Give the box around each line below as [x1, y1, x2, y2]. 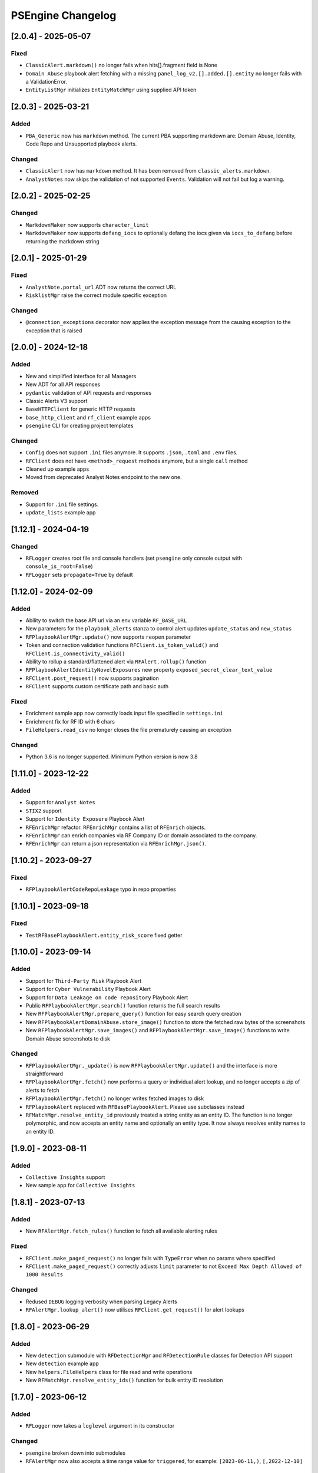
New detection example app [25, 1360, 100, 1367]
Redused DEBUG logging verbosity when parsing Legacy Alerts [25, 1298, 177, 1305]
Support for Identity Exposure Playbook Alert [25, 815, 145, 823]
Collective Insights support [25, 1173, 105, 1181]
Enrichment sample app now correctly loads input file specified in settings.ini [25, 710, 224, 717]
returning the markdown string [25, 237, 100, 245]
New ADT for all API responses [25, 381, 101, 388]
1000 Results [25, 1271, 64, 1278]
